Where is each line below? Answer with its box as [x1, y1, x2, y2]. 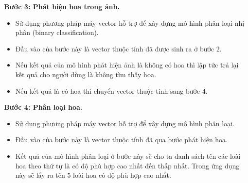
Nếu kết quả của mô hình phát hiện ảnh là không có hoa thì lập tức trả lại [15, 60, 239, 70]
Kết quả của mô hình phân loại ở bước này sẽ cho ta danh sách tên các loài [15, 150, 241, 161]
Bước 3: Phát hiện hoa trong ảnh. [4, 1, 120, 11]
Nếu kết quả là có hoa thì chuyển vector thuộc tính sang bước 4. [15, 85, 208, 96]
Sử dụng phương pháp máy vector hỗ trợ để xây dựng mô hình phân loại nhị [15, 17, 245, 28]
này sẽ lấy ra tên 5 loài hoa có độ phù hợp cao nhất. [15, 170, 171, 180]
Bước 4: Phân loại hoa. [4, 102, 83, 112]
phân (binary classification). [15, 27, 99, 37]
